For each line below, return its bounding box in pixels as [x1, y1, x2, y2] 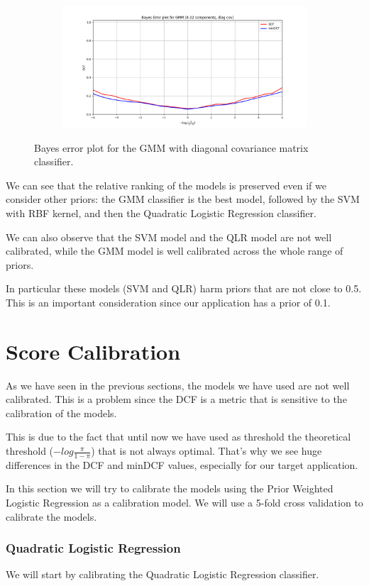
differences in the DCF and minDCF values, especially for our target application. [6, 457, 358, 472]
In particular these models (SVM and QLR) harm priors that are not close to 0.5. [6, 281, 362, 296]
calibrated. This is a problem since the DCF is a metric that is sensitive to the [6, 392, 347, 407]
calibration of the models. [6, 405, 117, 420]
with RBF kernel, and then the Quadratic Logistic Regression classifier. [6, 205, 316, 220]
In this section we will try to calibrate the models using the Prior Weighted [6, 481, 334, 496]
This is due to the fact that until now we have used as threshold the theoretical [6, 429, 351, 444]
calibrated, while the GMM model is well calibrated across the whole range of [6, 243, 343, 258]
